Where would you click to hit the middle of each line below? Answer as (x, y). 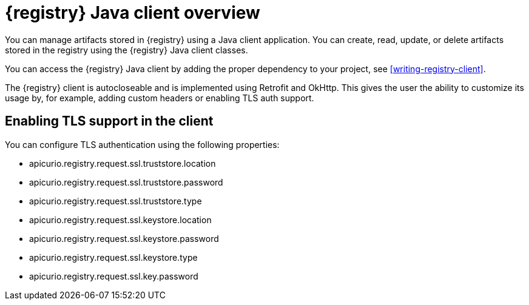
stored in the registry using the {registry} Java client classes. (126, 50)
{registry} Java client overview (133, 13)
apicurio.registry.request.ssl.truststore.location (123, 163)
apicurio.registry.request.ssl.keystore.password (124, 238)
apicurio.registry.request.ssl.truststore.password (126, 182)
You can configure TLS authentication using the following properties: (142, 144)
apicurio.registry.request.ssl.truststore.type (116, 201)
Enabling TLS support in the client (109, 121)
